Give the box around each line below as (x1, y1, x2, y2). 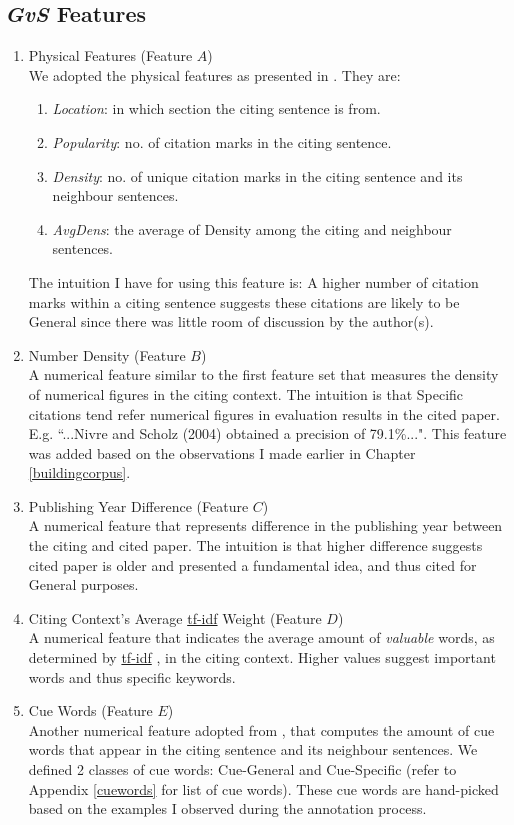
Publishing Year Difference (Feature (28, 495, 249, 516)
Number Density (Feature (28, 344, 186, 365)
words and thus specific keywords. (28, 666, 236, 687)
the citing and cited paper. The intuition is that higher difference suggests (28, 535, 483, 556)
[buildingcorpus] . (28, 462, 131, 483)
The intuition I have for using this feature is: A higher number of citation (28, 271, 479, 292)
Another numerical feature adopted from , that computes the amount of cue (28, 719, 495, 740)
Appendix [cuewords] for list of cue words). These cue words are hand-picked (28, 778, 499, 799)
